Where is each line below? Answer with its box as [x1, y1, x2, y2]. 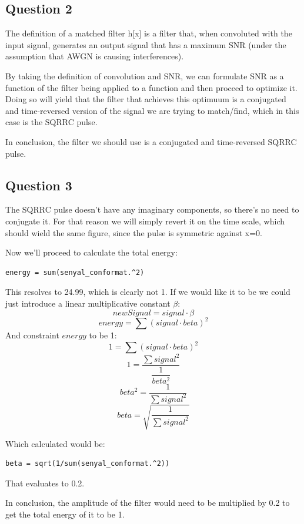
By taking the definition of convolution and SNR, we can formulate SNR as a [5, 69, 284, 82]
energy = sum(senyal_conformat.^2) [5, 268, 145, 277]
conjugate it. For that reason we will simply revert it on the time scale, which [5, 214, 285, 227]
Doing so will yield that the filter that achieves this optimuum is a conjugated [5, 93, 286, 105]
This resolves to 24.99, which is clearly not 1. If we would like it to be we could [5, 285, 290, 298]
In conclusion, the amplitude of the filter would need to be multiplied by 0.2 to [5, 496, 290, 509]
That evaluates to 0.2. [5, 476, 85, 489]
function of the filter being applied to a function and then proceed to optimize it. [5, 81, 298, 93]
